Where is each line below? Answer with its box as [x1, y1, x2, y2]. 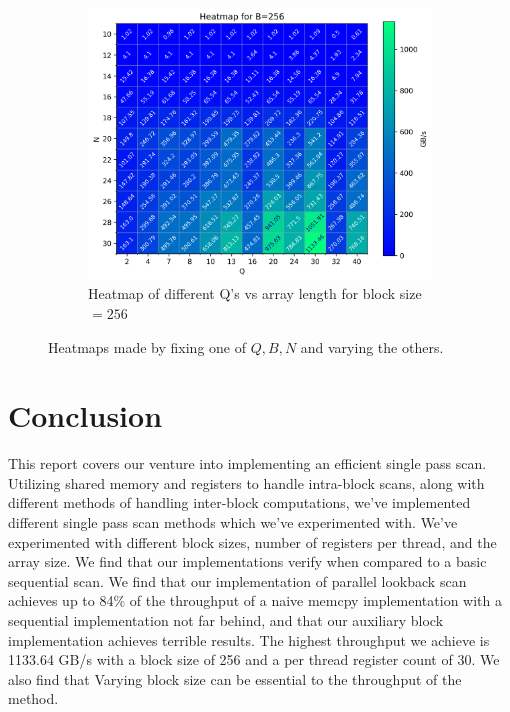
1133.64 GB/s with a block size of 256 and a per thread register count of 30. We [8, 649, 500, 670]
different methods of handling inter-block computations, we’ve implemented [8, 492, 471, 513]
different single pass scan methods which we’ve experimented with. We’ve [8, 512, 458, 533]
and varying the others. [300, 336, 444, 357]
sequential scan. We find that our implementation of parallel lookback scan [8, 570, 467, 591]
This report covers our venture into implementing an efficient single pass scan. [8, 453, 487, 474]
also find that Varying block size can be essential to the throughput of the [8, 668, 462, 689]
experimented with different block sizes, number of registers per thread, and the [8, 531, 497, 552]
